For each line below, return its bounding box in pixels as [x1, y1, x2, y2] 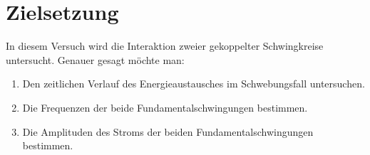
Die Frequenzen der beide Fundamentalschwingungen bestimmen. [22, 100, 308, 114]
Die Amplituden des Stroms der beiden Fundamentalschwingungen [22, 124, 314, 139]
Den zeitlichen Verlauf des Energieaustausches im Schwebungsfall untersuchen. [22, 76, 365, 91]
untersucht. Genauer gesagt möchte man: [6, 52, 185, 67]
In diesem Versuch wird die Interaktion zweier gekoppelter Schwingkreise [6, 38, 324, 53]
